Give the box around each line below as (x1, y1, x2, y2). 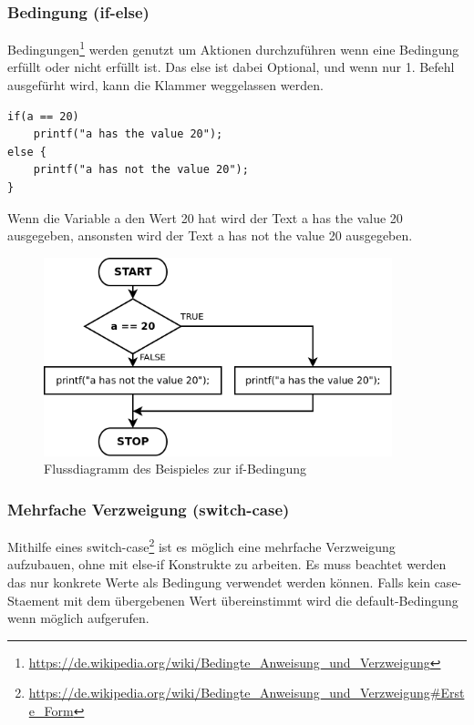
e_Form (28, 701, 74, 720)
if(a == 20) (7, 109, 79, 123)
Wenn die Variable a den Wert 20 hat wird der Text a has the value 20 (7, 208, 403, 227)
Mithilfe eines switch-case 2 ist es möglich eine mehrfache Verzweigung (7, 535, 396, 556)
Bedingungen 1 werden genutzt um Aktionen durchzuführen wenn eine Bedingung (7, 37, 459, 58)
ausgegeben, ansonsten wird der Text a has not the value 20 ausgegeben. (7, 226, 413, 245)
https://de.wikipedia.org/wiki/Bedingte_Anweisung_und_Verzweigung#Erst (28, 683, 465, 702)
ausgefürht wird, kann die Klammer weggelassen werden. (7, 76, 324, 95)
